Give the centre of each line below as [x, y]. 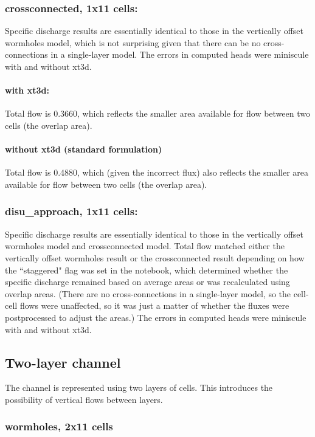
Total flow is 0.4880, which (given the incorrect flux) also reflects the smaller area [157, 172]
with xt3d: [27, 90]
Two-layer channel [63, 362]
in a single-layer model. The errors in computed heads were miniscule [180, 54]
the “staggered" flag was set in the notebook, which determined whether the [147, 270]
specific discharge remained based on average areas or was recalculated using [147, 282]
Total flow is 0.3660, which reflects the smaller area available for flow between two [157, 113]
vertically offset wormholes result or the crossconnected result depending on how [155, 257]
